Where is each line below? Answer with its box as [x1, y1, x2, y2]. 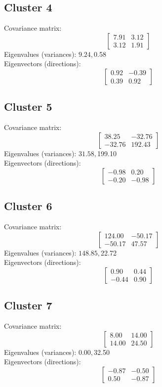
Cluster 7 [4, 298, 52, 313]
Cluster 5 [4, 99, 52, 114]
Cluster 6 [4, 198, 52, 214]
